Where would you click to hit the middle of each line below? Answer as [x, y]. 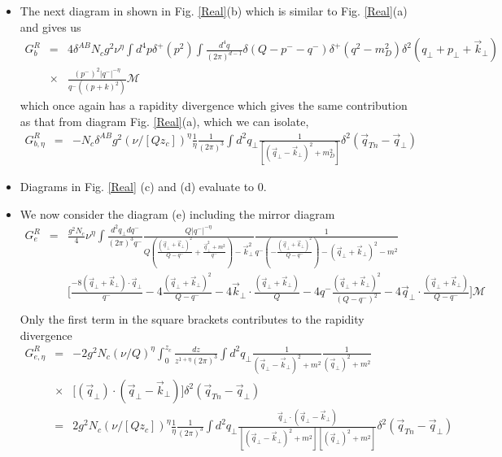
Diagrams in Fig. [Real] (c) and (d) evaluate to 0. [143, 186]
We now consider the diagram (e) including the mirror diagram [177, 213]
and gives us [50, 26]
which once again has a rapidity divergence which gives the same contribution [214, 105]
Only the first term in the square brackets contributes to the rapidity [192, 319]
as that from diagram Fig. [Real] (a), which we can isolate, [164, 122]
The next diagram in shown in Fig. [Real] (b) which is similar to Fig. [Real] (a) [214, 11]
